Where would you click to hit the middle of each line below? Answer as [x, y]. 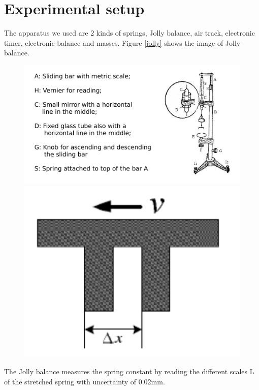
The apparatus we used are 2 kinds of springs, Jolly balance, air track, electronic [129, 33]
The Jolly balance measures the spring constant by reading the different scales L [129, 371]
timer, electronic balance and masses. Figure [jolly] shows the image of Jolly [122, 42]
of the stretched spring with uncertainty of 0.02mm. [85, 381]
